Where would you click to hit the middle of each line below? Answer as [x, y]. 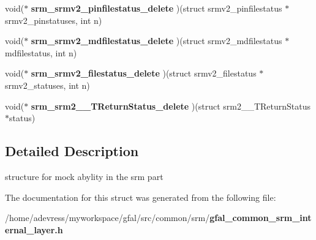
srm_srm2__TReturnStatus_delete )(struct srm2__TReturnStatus [171, 106]
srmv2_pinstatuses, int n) [54, 20]
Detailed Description [72, 151]
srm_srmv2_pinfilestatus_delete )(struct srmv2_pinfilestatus [156, 8]
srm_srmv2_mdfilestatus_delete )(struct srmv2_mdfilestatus [156, 41]
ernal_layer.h [34, 229]
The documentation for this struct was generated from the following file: [141, 197]
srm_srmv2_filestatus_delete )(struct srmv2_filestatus [144, 73]
